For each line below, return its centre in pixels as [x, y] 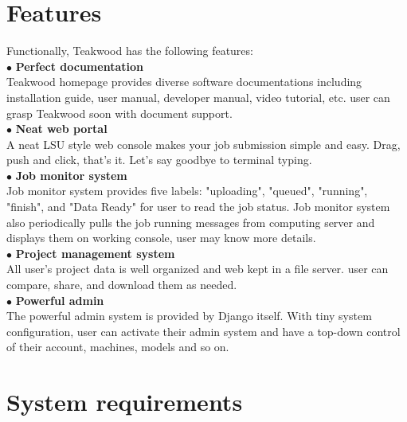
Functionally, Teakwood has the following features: [130, 51]
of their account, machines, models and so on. [118, 347]
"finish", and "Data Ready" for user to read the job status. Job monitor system [198, 207]
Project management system [95, 253]
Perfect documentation [79, 66]
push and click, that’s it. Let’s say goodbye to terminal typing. [159, 160]
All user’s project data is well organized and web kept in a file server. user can [198, 269]
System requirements [125, 402]
